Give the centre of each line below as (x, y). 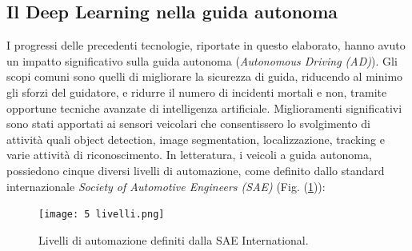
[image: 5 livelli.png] (102, 215)
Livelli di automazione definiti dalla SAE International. (174, 239)
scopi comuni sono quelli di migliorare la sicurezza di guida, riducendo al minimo (205, 76)
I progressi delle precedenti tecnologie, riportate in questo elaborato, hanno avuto (206, 45)
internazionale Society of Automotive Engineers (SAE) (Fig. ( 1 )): (166, 186)
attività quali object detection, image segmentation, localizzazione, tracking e (196, 139)
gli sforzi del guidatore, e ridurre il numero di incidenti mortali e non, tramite (197, 92)
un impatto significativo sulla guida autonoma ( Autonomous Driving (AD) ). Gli (202, 60)
